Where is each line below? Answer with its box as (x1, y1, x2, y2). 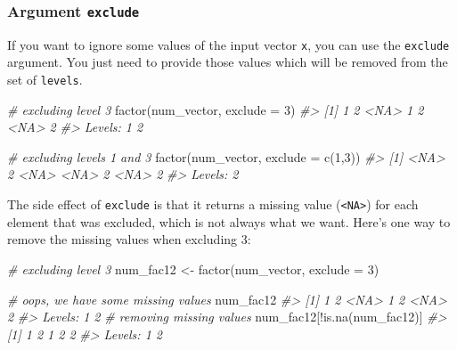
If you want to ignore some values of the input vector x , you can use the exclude (7, 35, 450, 53)
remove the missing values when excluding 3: (7, 230, 251, 248)
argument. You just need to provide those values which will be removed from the (7, 53, 448, 71)
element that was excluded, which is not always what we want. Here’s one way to (7, 212, 451, 231)
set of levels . (7, 70, 83, 89)
